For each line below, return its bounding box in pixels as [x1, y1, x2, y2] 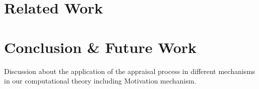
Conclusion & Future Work [4, 36, 197, 57]
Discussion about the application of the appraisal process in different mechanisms [4, 65, 255, 76]
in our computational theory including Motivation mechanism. [4, 75, 197, 86]
